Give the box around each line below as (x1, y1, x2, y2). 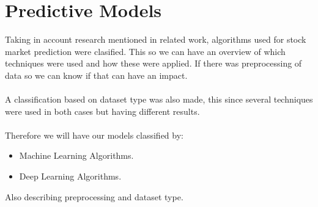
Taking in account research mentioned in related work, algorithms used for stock (5, 33, 306, 46)
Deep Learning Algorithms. (19, 170, 122, 183)
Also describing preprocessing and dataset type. (5, 190, 183, 203)
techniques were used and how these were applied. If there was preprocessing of (5, 57, 302, 70)
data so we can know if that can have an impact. (5, 68, 188, 81)
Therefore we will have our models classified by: (5, 128, 183, 141)
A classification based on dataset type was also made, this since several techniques (5, 93, 313, 106)
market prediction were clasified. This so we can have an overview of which (5, 45, 286, 57)
